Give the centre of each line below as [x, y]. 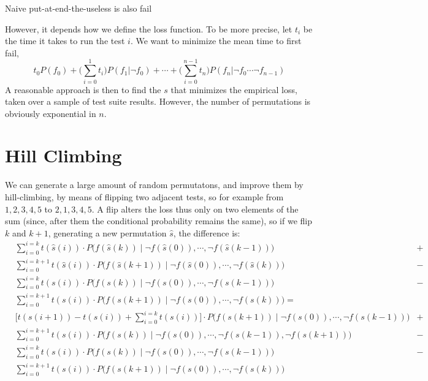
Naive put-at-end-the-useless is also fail [78, 8]
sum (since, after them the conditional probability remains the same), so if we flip [159, 221]
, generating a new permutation [107, 232]
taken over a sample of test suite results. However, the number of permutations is [158, 101]
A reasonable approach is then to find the [83, 89]
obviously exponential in [51, 113]
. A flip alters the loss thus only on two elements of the [195, 209]
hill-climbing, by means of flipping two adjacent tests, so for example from [144, 197]
